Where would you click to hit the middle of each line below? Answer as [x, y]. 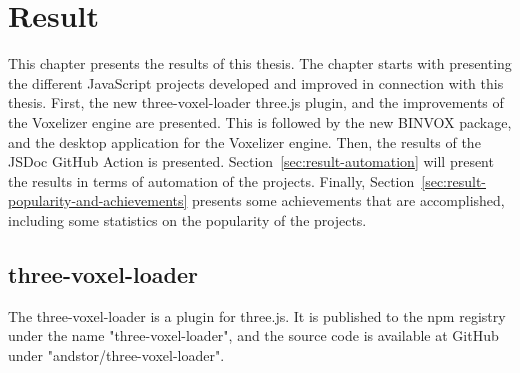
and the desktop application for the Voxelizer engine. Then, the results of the [244, 141]
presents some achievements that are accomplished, [348, 200]
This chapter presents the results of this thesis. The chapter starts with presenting [260, 63]
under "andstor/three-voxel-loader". [116, 354]
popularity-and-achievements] [98, 200]
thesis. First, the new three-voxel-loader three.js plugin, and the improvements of [256, 102]
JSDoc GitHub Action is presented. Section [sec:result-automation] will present [251, 161]
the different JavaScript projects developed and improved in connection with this [256, 82]
